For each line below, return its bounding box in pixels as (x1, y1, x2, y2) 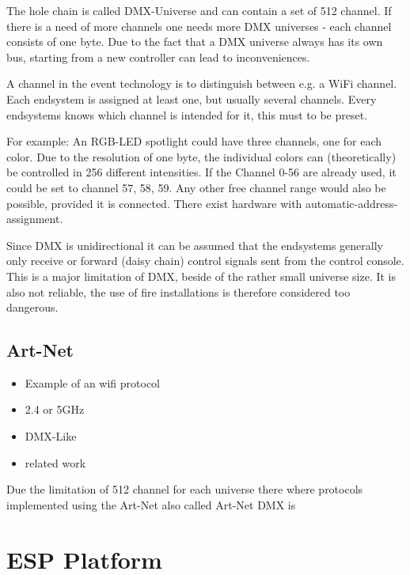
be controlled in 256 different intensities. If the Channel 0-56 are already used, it (6, 164, 397, 180)
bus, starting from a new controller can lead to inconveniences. (6, 48, 310, 65)
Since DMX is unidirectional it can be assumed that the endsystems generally (6, 236, 383, 253)
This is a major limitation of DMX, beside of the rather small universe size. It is (6, 267, 397, 284)
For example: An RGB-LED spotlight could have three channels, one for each (6, 133, 382, 149)
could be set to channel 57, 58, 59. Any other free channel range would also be (6, 179, 386, 195)
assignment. (6, 210, 63, 227)
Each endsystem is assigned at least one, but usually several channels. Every (6, 90, 377, 107)
